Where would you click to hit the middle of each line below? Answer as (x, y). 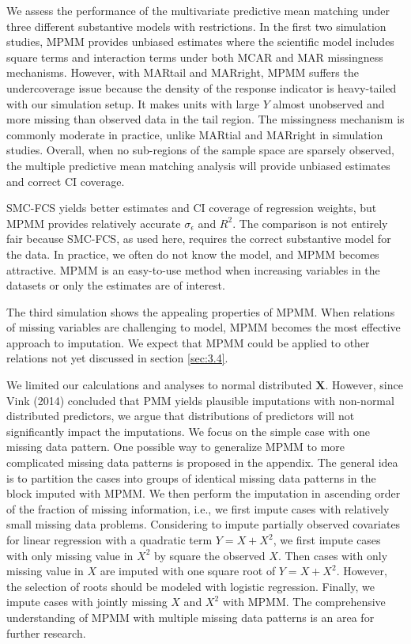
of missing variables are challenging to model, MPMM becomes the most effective (204, 327)
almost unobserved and (329, 103)
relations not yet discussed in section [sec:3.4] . (117, 358)
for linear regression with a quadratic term (109, 540)
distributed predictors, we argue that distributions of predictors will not (181, 416)
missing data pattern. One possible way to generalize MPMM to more (175, 447)
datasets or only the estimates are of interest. (116, 285)
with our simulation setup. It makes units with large (133, 103)
